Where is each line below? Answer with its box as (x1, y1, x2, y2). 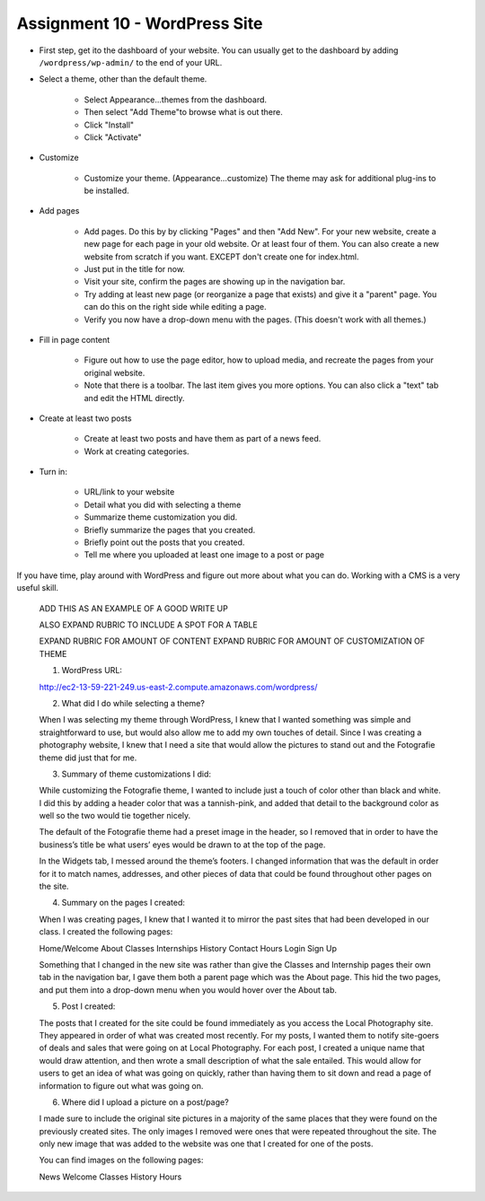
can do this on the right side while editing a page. (84, 302, 267, 312)
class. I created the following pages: (39, 926, 173, 937)
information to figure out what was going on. (39, 1080, 204, 1091)
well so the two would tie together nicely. (39, 811, 191, 821)
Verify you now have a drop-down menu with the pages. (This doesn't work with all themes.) (84, 314, 427, 325)
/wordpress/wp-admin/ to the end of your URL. (39, 57, 223, 67)
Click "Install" (84, 119, 135, 130)
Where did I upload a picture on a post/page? (61, 1096, 229, 1108)
